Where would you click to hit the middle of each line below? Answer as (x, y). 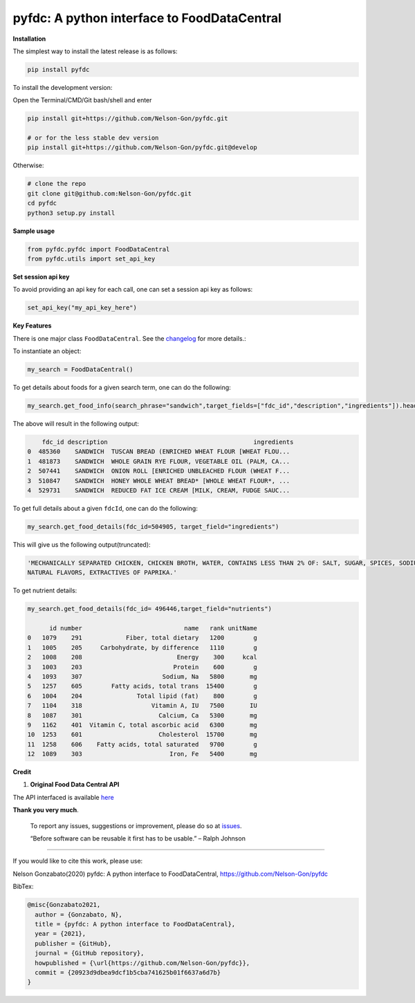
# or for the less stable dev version (93, 138)
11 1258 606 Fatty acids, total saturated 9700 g (142, 744)
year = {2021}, (61, 934)
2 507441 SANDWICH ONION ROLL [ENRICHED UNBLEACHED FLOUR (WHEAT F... (159, 471)
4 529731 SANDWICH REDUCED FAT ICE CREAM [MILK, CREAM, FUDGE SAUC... (159, 490)
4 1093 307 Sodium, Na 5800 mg (142, 676)
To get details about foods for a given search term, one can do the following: (122, 388)
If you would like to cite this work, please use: (78, 861)
